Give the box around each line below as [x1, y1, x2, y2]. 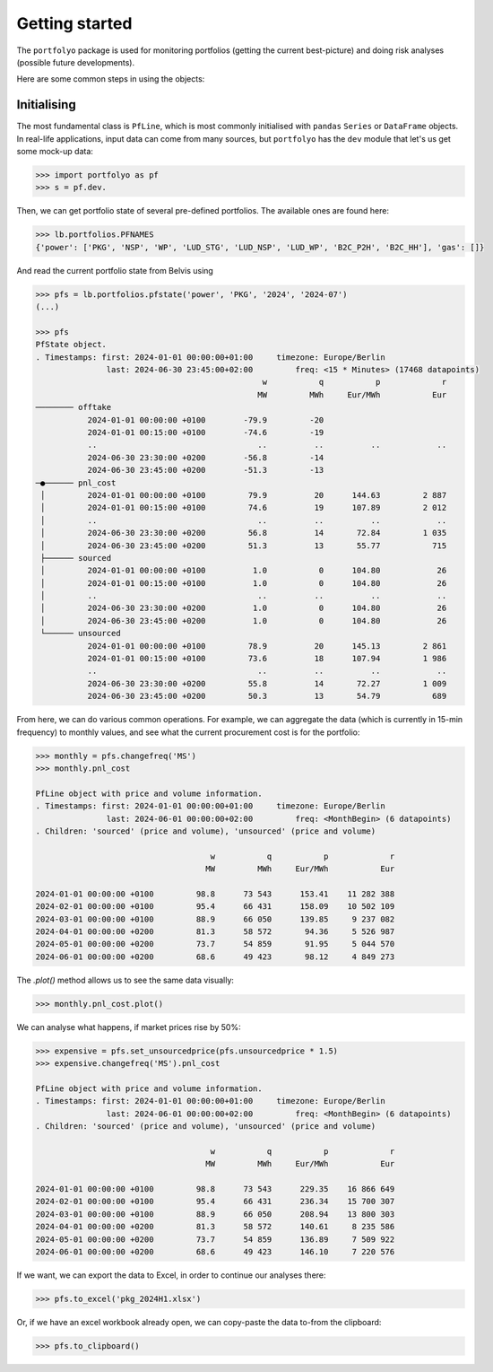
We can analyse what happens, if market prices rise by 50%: [16, 1021, 241, 1032]
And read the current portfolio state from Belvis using [16, 265, 214, 275]
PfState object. [35, 339, 108, 350]
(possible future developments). [16, 57, 135, 67]
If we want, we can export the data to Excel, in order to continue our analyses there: [16, 1270, 326, 1280]
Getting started [16, 13, 133, 33]
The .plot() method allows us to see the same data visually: [16, 974, 235, 985]
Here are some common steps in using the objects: [16, 74, 205, 84]
